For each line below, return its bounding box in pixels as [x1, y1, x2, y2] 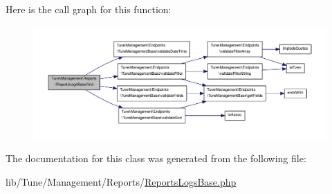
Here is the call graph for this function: [6, 2, 172, 16]
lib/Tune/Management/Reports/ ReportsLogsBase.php [6, 174, 237, 188]
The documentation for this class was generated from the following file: [6, 150, 306, 165]
